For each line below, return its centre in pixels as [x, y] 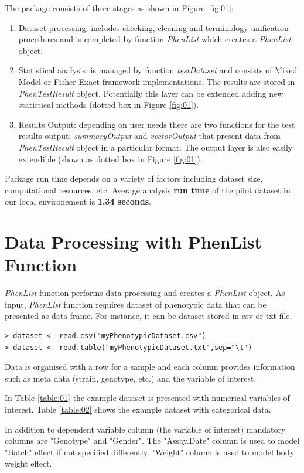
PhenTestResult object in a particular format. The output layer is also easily [156, 147]
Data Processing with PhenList [134, 242]
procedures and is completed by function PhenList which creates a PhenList [155, 39]
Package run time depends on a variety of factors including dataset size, [134, 178]
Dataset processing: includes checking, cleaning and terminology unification [153, 27]
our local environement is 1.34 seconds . [78, 201]
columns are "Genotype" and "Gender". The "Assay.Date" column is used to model [152, 440]
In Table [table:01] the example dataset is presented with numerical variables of [147, 398]
